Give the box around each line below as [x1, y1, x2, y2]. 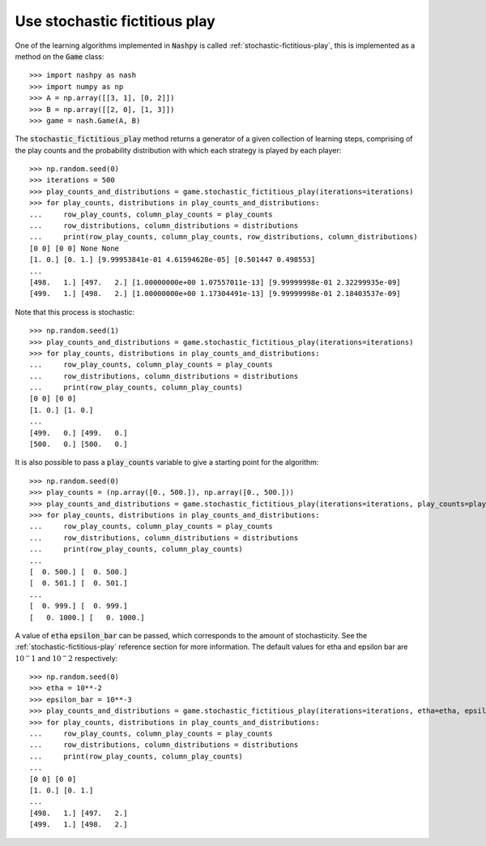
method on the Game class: [15, 51, 104, 61]
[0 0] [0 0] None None [29, 243, 120, 253]
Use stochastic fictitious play [15, 12, 216, 30]
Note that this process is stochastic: [15, 307, 135, 316]
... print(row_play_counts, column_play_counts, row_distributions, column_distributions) [29, 232, 419, 242]
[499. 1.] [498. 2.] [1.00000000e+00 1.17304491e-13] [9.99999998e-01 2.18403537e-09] [29, 289, 401, 298]
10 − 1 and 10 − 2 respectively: [15, 653, 118, 663]
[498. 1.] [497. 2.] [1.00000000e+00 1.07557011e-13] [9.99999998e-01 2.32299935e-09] [29, 277, 401, 287]
